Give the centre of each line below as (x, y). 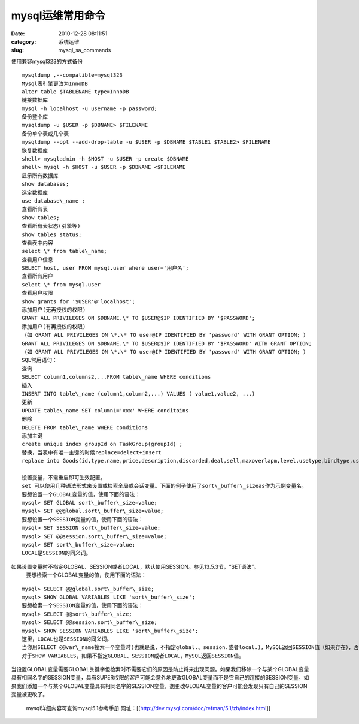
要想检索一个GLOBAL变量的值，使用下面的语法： (86, 575)
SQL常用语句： (40, 360)
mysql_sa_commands (85, 50)
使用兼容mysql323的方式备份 (47, 61)
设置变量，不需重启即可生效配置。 (64, 477)
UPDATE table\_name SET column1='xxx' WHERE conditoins (105, 410)
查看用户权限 (37, 293)
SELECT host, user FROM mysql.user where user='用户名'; (105, 268)
